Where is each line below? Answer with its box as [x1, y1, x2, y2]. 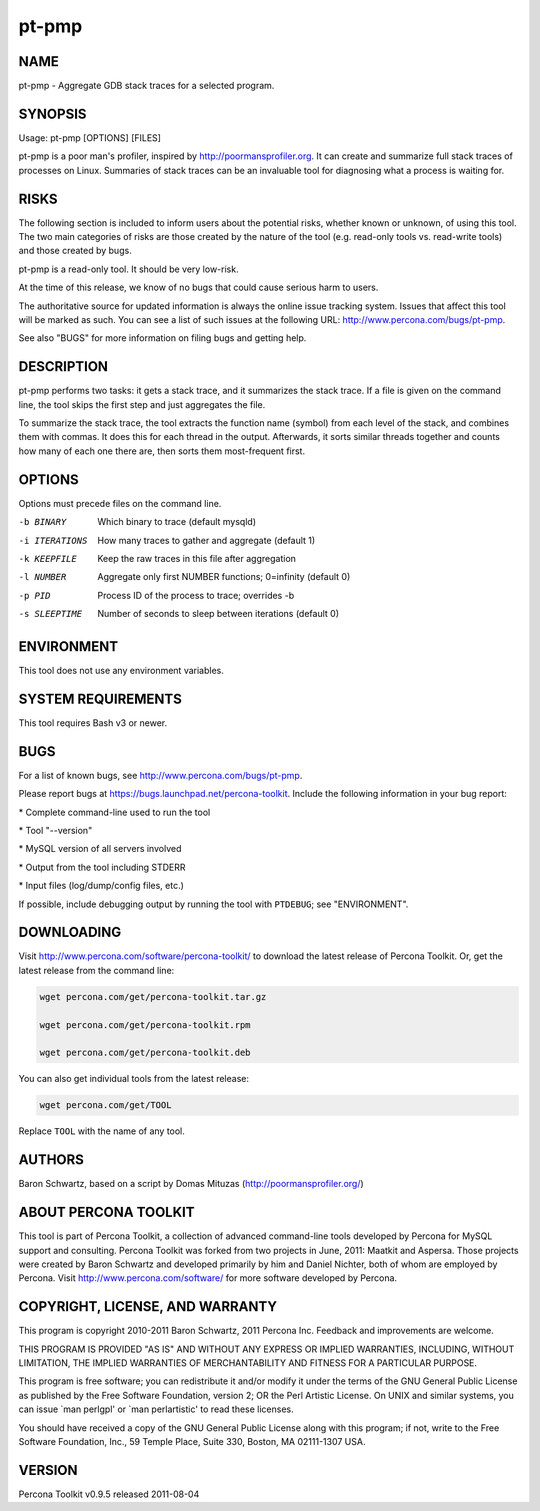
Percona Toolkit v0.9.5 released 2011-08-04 [18, 1488, 200, 1500]
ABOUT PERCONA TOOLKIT [18, 1204, 195, 1221]
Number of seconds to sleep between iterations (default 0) [97, 608, 340, 620]
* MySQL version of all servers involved [18, 843, 182, 855]
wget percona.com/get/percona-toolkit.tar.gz [39, 991, 267, 1002]
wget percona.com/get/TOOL [39, 1100, 172, 1111]
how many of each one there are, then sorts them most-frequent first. [18, 445, 305, 457]
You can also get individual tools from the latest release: [18, 1073, 250, 1085]
